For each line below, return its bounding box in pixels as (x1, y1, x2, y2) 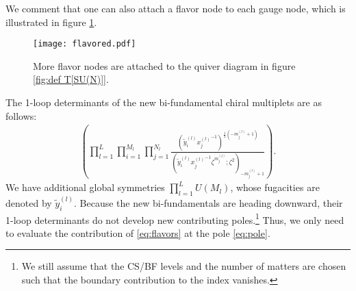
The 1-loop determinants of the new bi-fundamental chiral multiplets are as (5, 95, 322, 110)
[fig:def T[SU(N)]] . (33, 72, 109, 86)
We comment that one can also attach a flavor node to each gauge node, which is (5, 1, 346, 15)
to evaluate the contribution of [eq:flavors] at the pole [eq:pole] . (5, 225, 270, 240)
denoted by (5, 195, 52, 210)
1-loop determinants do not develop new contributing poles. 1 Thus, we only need (5, 210, 344, 227)
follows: (5, 108, 37, 123)
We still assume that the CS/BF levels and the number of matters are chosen (21, 259, 346, 273)
